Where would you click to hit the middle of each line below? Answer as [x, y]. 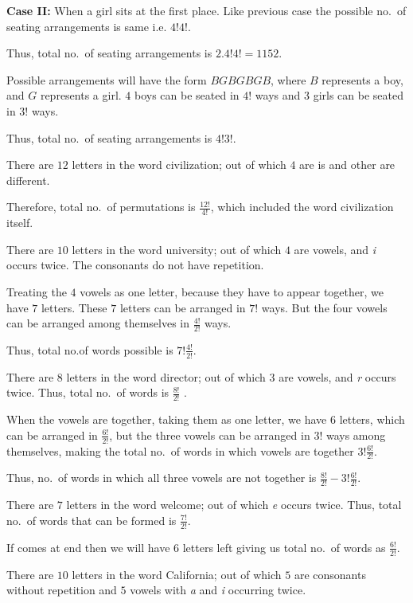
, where [288, 79]
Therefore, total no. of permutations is [101, 207]
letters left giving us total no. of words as [284, 547]
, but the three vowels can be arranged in [210, 435]
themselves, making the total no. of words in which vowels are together [180, 450]
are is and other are [347, 164]
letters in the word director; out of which [166, 376]
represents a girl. [81, 95]
